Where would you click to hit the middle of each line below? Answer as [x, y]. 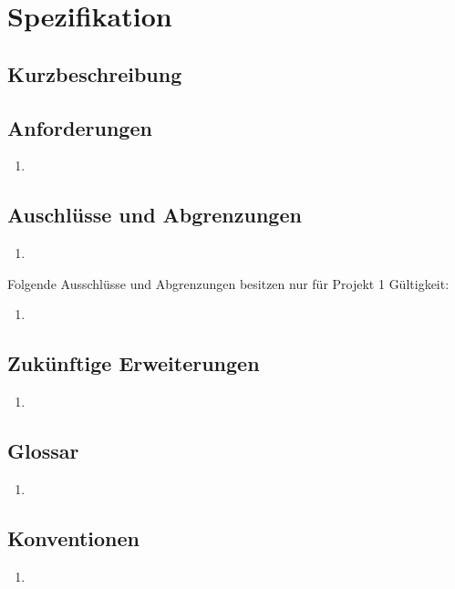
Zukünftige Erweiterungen [134, 363]
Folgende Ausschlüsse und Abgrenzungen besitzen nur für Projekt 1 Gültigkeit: [228, 283]
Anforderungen [80, 127]
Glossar [43, 451]
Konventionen [74, 537]
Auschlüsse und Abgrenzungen [155, 215]
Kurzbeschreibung [95, 73]
